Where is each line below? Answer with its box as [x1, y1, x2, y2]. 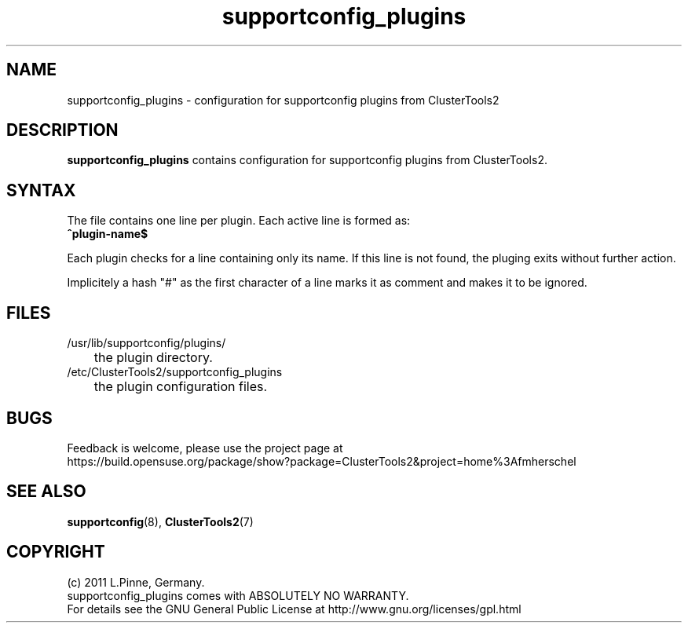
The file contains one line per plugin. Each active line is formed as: [67, 214, 411, 228]
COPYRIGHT [6, 542, 105, 562]
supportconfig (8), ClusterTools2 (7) [67, 514, 254, 528]
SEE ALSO [6, 481, 86, 502]
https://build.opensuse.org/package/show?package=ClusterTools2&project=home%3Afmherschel [67, 454, 576, 468]
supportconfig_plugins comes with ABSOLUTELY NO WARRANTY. [67, 588, 409, 602]
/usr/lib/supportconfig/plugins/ [67, 336, 226, 350]
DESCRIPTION [6, 120, 119, 141]
